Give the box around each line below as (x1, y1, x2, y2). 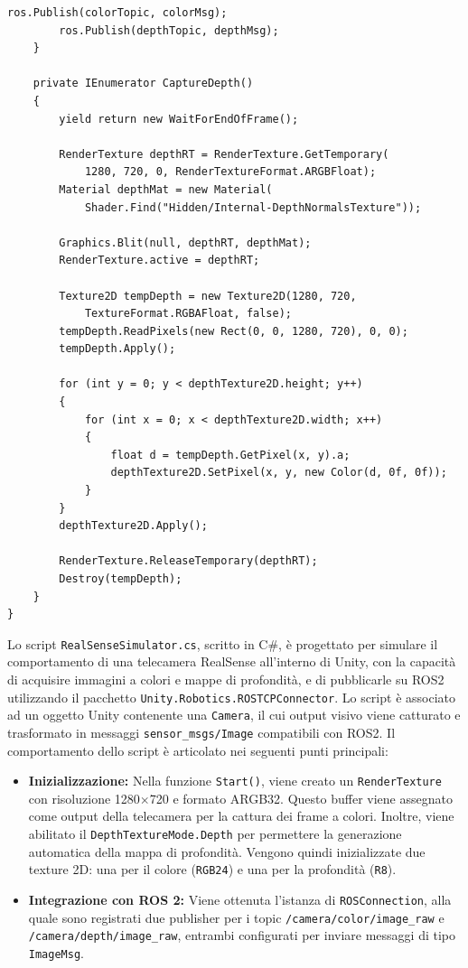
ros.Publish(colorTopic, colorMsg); (7, 6, 228, 19)
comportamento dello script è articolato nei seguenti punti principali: (7, 740, 388, 759)
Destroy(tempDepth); (59, 572, 183, 585)
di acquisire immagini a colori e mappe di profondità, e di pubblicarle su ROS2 (7, 670, 445, 689)
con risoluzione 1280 (28, 788, 140, 807)
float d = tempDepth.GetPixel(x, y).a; (110, 448, 351, 461)
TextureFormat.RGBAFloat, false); (84, 307, 292, 321)
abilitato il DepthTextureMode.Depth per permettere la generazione (28, 824, 402, 843)
